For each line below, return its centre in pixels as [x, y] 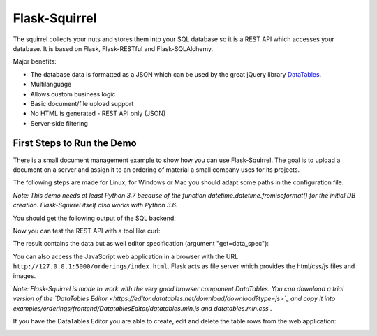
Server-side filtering [59, 123]
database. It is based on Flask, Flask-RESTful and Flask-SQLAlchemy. [113, 48]
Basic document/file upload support [82, 103]
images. [24, 276]
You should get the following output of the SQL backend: [94, 218]
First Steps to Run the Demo [75, 143]
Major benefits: [35, 61]
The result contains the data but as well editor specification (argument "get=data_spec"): [141, 244]
